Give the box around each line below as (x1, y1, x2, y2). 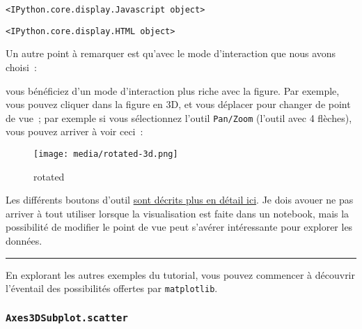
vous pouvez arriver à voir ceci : (6, 124, 143, 139)
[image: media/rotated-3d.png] (33, 148, 178, 159)
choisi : (6, 59, 37, 74)
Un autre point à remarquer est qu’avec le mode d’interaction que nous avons (6, 46, 336, 61)
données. (6, 233, 42, 247)
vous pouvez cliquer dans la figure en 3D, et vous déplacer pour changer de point (6, 97, 351, 112)
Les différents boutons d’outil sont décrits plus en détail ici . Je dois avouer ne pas (6, 192, 354, 207)
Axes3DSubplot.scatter (6, 312, 128, 323)
